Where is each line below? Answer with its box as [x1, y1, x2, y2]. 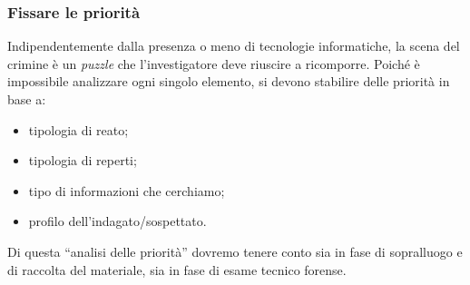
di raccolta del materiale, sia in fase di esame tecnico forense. [7, 260, 347, 279]
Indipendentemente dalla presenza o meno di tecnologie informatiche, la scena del [7, 36, 460, 55]
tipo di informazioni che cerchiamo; [28, 181, 225, 200]
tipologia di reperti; [28, 151, 137, 170]
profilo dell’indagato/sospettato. [28, 211, 207, 231]
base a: [7, 90, 46, 108]
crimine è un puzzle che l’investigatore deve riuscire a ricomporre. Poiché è [7, 54, 420, 73]
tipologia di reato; [28, 120, 129, 139]
